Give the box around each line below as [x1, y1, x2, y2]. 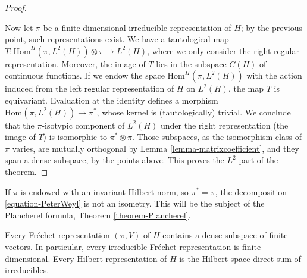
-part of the [236, 154, 278, 166]
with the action [246, 69, 302, 82]
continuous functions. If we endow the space [5, 69, 165, 82]
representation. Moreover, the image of [5, 57, 146, 70]
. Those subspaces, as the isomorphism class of [131, 130, 302, 143]
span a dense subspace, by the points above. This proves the [5, 154, 224, 166]
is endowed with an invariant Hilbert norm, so [20, 185, 189, 198]
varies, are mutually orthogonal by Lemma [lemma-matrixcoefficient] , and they [12, 142, 299, 154]
